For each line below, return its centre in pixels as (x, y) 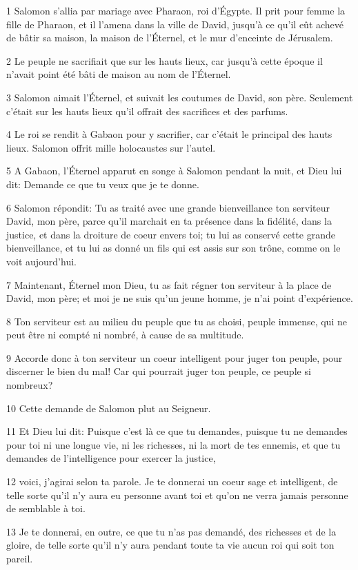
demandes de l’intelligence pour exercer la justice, (111, 458)
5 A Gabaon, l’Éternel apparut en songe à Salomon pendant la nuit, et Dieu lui (174, 171)
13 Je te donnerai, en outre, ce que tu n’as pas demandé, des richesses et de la (171, 531)
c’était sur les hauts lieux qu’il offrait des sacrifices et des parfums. (147, 111)
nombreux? (30, 385)
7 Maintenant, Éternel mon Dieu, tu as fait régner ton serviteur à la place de (169, 284)
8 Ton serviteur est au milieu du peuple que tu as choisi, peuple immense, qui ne (177, 321)
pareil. (20, 558)
